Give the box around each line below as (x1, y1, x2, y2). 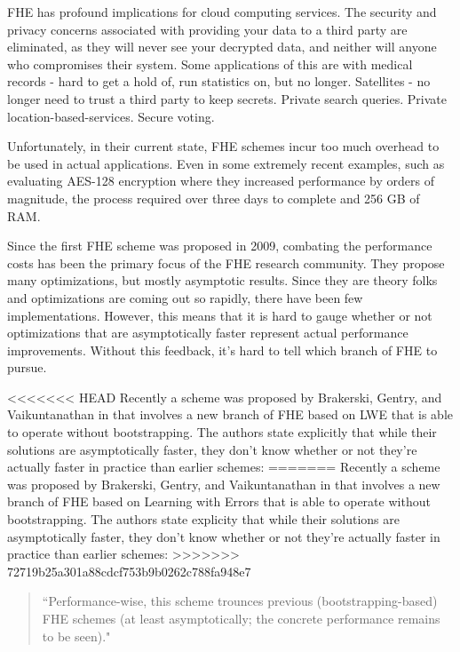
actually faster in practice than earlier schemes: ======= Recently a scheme (7, 457, 440, 476)
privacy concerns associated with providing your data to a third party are (7, 20, 408, 38)
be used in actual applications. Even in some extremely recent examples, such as (7, 154, 445, 172)
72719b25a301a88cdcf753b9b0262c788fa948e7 (7, 561, 251, 580)
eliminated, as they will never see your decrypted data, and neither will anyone (7, 37, 437, 56)
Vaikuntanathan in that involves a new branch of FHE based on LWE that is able (7, 405, 453, 424)
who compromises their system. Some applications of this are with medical (7, 54, 413, 73)
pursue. (7, 358, 47, 377)
